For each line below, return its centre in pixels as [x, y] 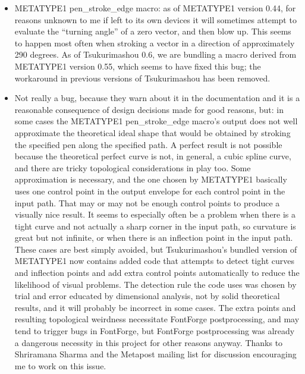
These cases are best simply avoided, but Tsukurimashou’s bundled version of [156, 249]
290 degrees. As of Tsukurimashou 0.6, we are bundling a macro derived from [155, 54]
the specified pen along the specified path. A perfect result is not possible [148, 144]
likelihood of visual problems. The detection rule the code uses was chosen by [155, 284]
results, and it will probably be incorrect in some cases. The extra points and [155, 307]
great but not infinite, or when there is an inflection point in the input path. [154, 238]
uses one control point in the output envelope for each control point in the [150, 191]
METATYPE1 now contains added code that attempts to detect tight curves [155, 261]
